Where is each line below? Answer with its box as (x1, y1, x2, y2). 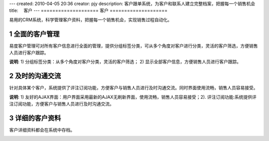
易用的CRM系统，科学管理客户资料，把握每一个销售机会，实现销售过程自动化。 (9, 16, 172, 22)
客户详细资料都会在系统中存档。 (9, 127, 75, 133)
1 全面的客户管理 (9, 30, 60, 38)
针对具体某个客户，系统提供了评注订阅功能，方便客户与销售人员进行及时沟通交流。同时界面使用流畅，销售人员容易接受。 (9, 85, 258, 91)
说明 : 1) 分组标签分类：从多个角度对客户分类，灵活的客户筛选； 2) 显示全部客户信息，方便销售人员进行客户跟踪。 (9, 59, 242, 65)
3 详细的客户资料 (9, 114, 61, 122)
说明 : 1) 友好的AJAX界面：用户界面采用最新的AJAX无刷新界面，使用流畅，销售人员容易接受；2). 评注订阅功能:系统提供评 (9, 94, 257, 100)
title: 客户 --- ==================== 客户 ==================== (9, 7, 168, 13)
